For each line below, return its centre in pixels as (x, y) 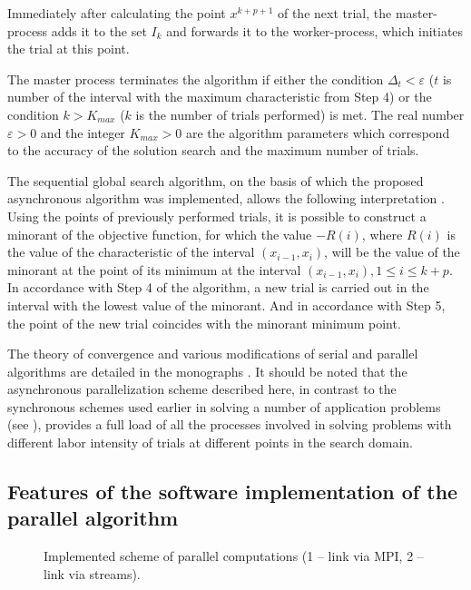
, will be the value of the (392, 252)
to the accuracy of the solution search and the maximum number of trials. (213, 150)
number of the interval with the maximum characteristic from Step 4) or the (220, 97)
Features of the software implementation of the (233, 492)
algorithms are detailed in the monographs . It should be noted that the (207, 371)
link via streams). (92, 573)
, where (382, 234)
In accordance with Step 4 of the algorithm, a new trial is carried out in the (218, 287)
